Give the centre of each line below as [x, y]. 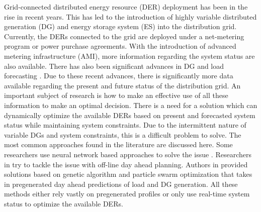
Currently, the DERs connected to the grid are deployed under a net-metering [124, 36]
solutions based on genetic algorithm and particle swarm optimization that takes [128, 174]
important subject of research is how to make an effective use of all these [116, 95]
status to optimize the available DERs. [64, 203]
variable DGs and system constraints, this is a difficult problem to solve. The [123, 134]
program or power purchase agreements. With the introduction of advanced [120, 46]
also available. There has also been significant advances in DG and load [114, 66]
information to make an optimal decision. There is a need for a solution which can [131, 105]
